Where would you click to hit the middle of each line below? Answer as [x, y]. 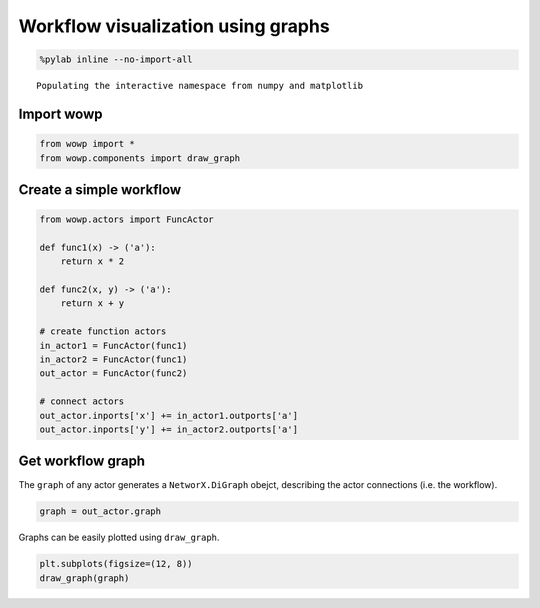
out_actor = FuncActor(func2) [113, 373]
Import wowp [61, 113]
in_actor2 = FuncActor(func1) [113, 359]
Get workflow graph [81, 461]
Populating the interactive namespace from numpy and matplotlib [200, 86]
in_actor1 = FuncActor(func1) [113, 345]
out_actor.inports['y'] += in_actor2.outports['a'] [169, 429]
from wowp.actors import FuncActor [126, 219]
